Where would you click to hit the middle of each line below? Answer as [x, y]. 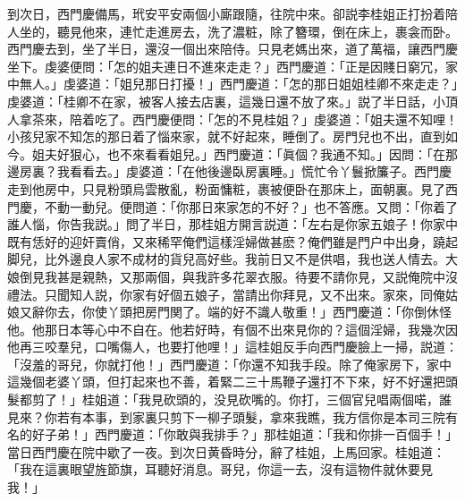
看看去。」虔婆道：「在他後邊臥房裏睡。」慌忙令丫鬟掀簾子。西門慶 [260, 171]
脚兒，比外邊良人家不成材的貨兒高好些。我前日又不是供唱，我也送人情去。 [226, 259]
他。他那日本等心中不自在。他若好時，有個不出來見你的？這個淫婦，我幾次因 [232, 329]
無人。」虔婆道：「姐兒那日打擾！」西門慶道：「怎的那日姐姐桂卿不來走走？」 [238, 84]
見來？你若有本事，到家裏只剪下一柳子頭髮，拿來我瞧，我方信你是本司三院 [226, 416]
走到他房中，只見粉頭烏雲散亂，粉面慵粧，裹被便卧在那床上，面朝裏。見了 [226, 188]
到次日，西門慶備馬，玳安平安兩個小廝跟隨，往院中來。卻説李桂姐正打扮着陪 [232, 13]
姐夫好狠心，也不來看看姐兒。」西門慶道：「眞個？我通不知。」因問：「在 [238, 153]
